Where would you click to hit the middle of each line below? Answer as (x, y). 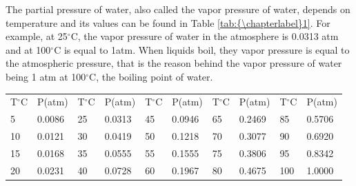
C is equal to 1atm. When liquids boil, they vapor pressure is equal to (202, 49)
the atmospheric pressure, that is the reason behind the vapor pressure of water (174, 63)
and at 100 (28, 49)
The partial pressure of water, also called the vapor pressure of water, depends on (178, 9)
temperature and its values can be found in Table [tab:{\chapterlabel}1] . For (168, 22)
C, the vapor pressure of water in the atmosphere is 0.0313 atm (205, 36)
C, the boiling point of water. (151, 76)
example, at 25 (37, 36)
